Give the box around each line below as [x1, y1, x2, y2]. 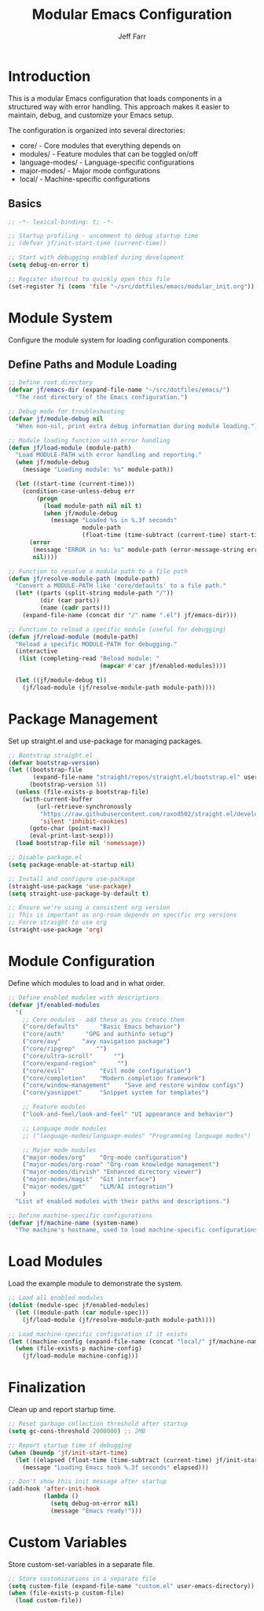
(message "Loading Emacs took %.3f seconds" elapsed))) [22, 1463, 210, 1472]
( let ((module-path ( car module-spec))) [15, 1309, 149, 1317]
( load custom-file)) [15, 1597, 82, 1605]
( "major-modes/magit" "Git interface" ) [22, 1176, 156, 1183]
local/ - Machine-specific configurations [19, 174, 151, 183]
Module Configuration [8, 953, 156, 970]
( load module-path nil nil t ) [42, 502, 143, 509]
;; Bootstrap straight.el [8, 751, 93, 759]
